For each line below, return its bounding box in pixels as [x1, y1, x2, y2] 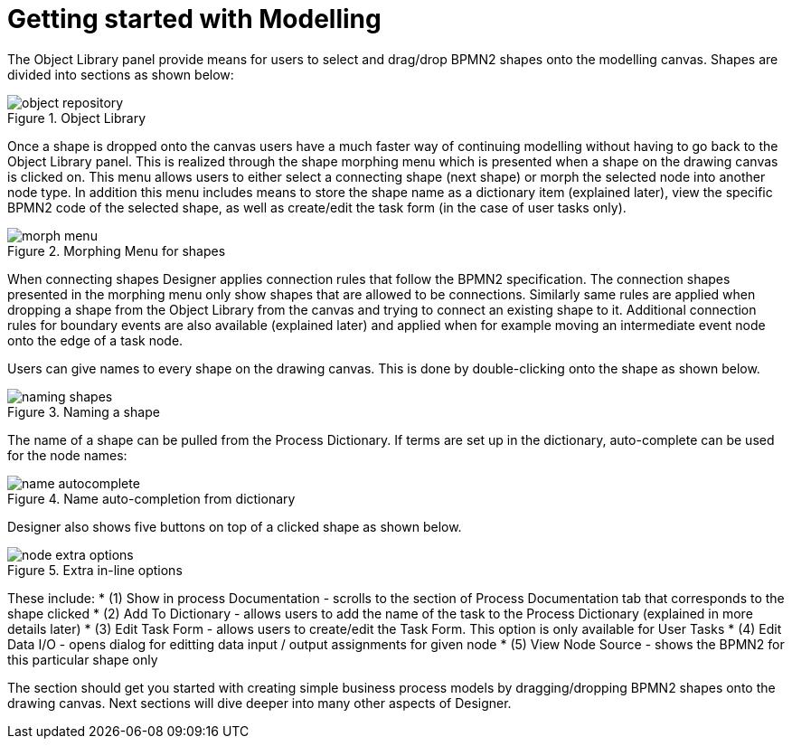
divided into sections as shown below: [7, 66, 234, 82]
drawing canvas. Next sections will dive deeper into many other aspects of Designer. [7, 694, 512, 711]
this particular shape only [7, 651, 158, 667]
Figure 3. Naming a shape [7, 403, 160, 420]
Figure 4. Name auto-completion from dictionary [7, 490, 296, 506]
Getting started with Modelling [7, 4, 382, 34]
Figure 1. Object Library [7, 109, 146, 126]
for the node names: [7, 447, 127, 463]
